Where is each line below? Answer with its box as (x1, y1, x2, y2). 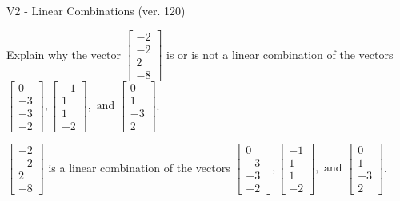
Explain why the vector (6, 45, 121, 62)
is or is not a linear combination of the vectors (166, 45, 394, 62)
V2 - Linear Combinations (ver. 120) (6, 2, 186, 18)
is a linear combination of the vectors (48, 159, 230, 175)
